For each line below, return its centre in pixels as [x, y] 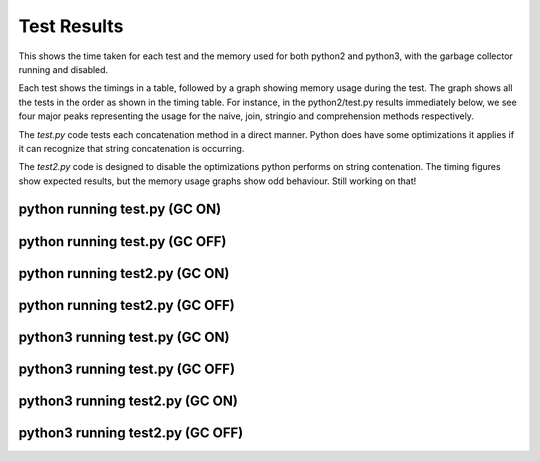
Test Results [71, 26]
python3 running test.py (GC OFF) [126, 368]
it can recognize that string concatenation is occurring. [131, 148]
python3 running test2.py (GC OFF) [131, 432]
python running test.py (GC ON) [120, 209]
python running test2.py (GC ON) [124, 273]
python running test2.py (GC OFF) [126, 305]
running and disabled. [63, 69]
